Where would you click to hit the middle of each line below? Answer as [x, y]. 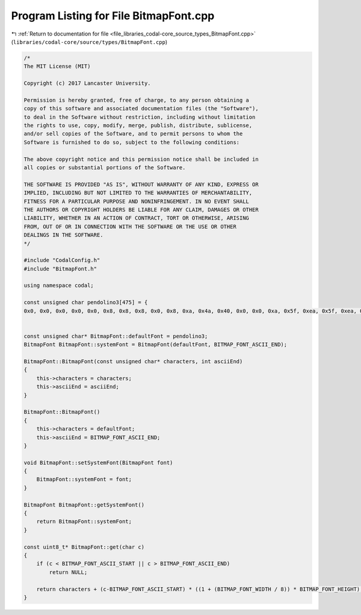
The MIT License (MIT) [57, 67]
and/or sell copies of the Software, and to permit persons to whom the [133, 134]
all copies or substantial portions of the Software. [105, 168]
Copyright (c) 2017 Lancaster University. [87, 83]
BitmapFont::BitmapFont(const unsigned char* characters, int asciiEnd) [133, 361]
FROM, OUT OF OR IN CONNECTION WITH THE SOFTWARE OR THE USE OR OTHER [130, 226]
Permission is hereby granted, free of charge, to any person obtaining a [137, 100]
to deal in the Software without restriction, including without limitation [140, 117]
